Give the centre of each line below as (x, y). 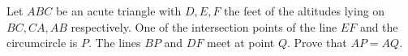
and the (379, 26)
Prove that (320, 43)
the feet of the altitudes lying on (305, 11)
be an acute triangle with (118, 11)
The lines (118, 43)
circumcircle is (42, 43)
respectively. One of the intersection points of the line (204, 26)
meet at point (241, 43)
